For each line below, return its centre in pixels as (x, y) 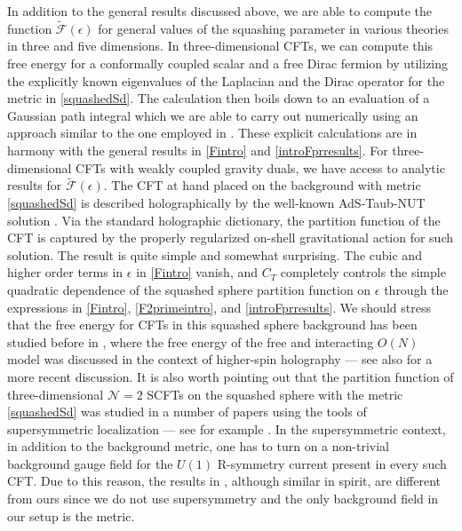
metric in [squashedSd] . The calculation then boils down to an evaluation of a (219, 98)
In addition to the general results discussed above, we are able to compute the (220, 11)
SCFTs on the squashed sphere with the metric (275, 394)
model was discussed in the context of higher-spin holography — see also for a (220, 359)
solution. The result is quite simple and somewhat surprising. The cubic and (215, 254)
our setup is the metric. (71, 515)
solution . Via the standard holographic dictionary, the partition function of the (224, 220)
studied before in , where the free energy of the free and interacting (191, 341)
